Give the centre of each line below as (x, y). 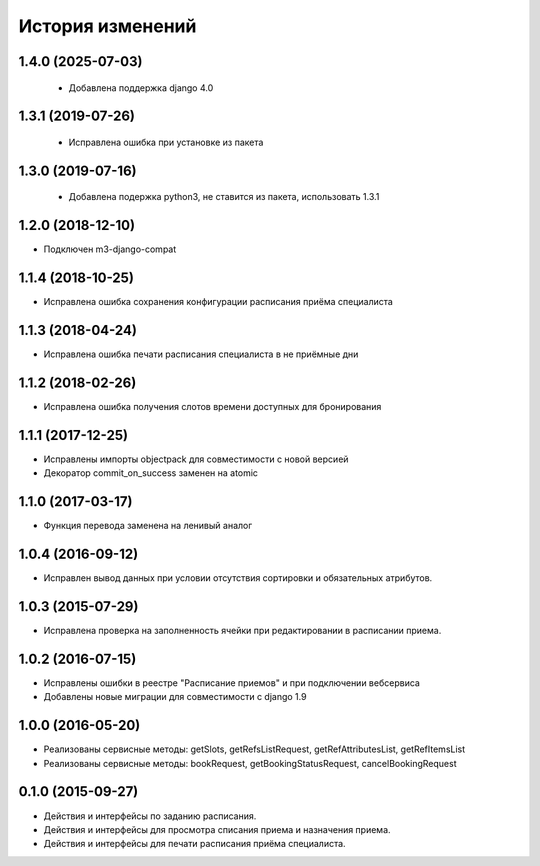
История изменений (107, 26)
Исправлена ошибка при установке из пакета (166, 142)
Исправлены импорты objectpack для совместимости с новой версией (196, 459)
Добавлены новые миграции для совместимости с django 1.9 (175, 697)
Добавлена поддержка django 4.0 (141, 87)
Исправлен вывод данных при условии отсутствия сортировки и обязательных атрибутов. (238, 578)
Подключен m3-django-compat (110, 249)
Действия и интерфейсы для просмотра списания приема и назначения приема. (217, 829)
